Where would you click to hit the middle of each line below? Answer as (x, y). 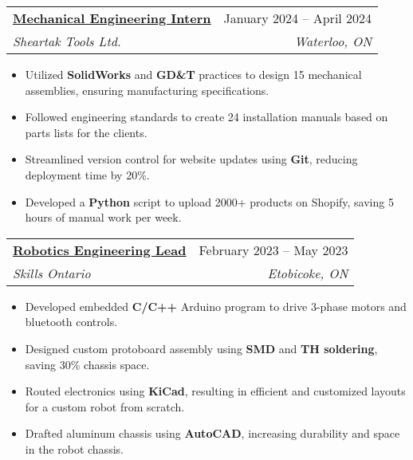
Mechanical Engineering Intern (112, 18)
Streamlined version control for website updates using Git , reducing (191, 159)
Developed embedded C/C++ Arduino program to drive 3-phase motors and (216, 306)
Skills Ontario (52, 273)
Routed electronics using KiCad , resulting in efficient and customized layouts (215, 391)
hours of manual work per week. (103, 217)
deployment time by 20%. (87, 174)
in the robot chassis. (74, 448)
